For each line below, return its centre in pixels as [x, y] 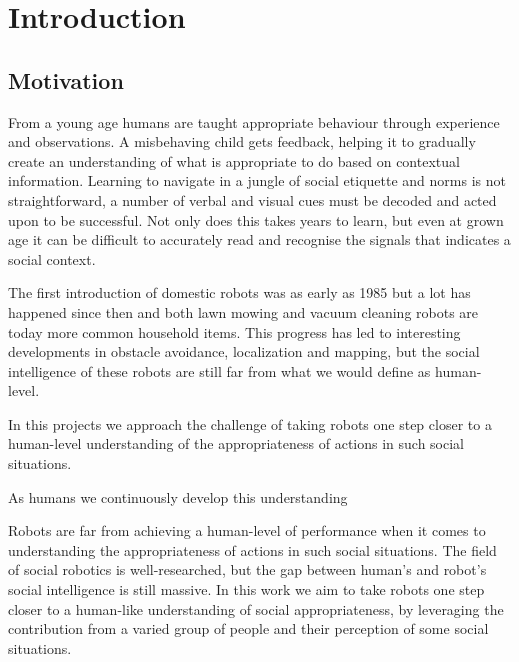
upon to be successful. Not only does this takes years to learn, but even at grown [256, 219]
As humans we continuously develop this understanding [178, 496]
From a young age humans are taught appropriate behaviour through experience [254, 121]
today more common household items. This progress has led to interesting [234, 331]
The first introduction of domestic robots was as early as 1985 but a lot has [239, 292]
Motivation [66, 79]
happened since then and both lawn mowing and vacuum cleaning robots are [243, 311]
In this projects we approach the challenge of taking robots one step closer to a [250, 423]
